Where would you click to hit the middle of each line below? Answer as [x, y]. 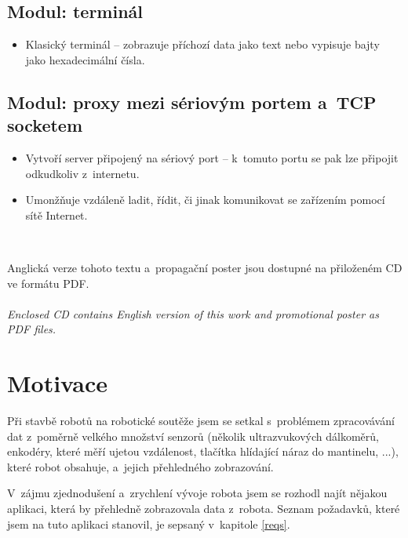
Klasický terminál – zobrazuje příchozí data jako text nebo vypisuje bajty [202, 44]
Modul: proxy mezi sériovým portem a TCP [192, 102]
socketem [45, 125]
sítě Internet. [56, 214]
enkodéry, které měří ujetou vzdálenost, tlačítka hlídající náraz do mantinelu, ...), [203, 451]
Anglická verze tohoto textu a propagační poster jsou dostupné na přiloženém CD [205, 267]
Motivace [58, 383]
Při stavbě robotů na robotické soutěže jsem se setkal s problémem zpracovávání [201, 421]
